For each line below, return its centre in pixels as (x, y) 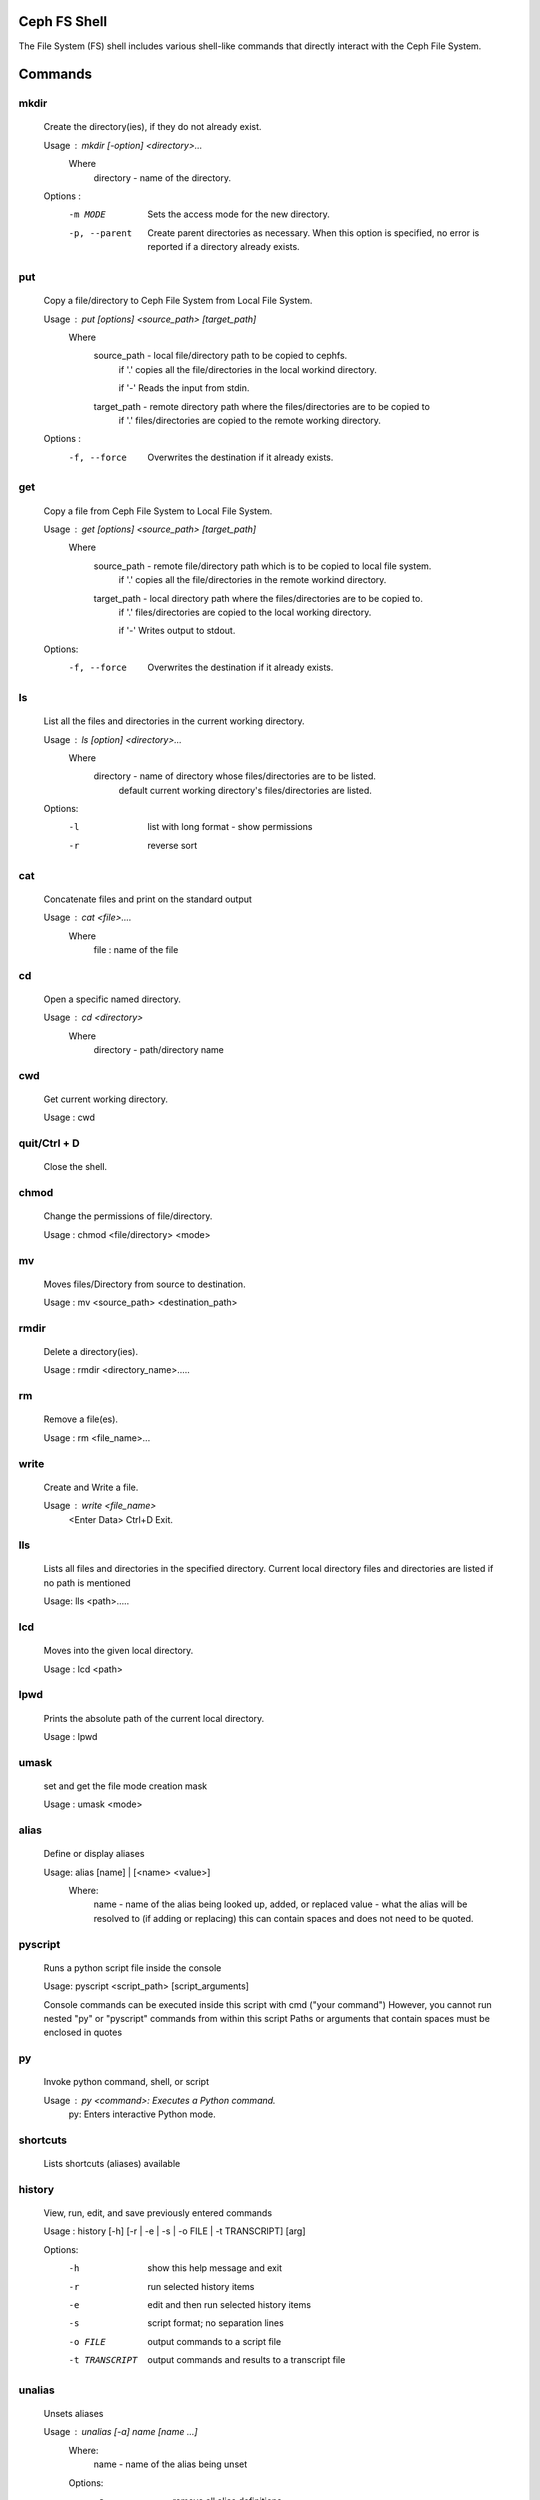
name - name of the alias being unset (170, 2464)
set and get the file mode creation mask (125, 1786)
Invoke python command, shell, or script (126, 2082)
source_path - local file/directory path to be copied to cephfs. (220, 356)
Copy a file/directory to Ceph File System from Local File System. (178, 301)
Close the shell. (75, 1167)
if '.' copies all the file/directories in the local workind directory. (247, 369)
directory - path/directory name (158, 1050)
